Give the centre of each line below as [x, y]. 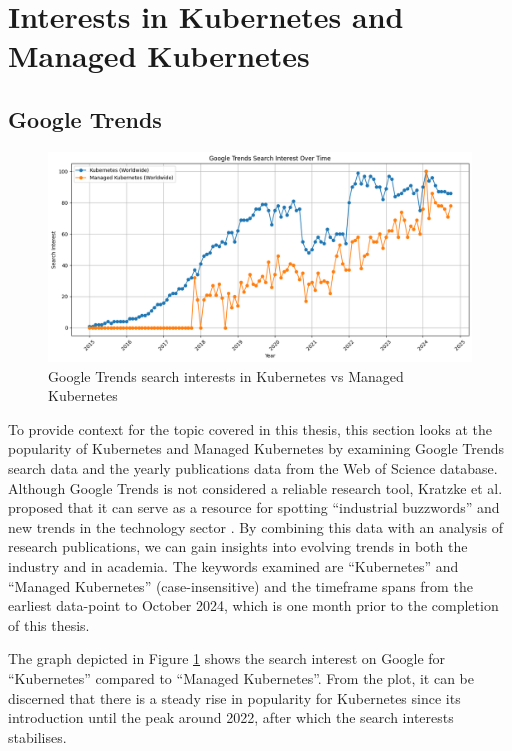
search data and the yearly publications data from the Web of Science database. [253, 468]
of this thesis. [49, 624]
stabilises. [37, 736]
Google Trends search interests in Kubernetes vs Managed [226, 375]
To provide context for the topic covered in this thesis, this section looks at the [250, 428]
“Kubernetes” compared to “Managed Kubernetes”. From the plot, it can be [241, 678]
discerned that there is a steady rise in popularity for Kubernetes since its [234, 697]
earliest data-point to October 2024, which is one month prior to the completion [253, 605]
